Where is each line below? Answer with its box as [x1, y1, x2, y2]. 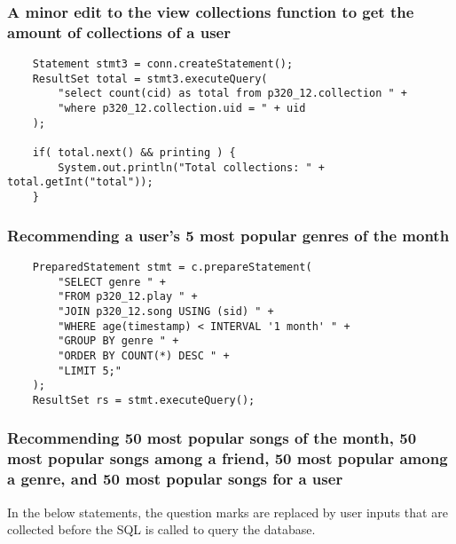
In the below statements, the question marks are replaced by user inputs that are [7, 502, 448, 521]
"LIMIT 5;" [58, 364, 122, 377]
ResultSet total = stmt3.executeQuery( [32, 72, 268, 85]
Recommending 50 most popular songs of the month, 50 [7, 427, 417, 449]
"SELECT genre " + [58, 275, 166, 288]
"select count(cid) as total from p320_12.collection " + [58, 87, 408, 100]
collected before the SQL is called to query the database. [7, 520, 316, 539]
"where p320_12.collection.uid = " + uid [58, 102, 306, 115]
